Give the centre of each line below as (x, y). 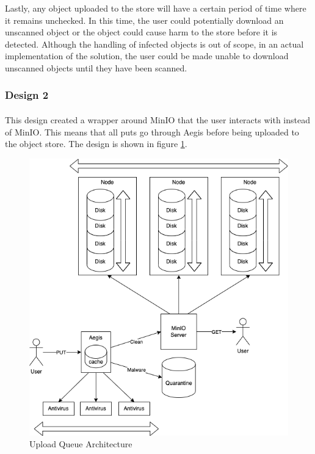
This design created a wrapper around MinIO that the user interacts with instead (157, 120)
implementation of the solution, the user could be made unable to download (147, 56)
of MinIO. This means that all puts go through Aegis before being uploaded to (152, 132)
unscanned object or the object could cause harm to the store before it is (141, 32)
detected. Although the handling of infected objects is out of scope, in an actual (154, 44)
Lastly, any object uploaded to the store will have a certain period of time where (156, 8)
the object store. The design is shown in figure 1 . (96, 144)
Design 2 (27, 95)
